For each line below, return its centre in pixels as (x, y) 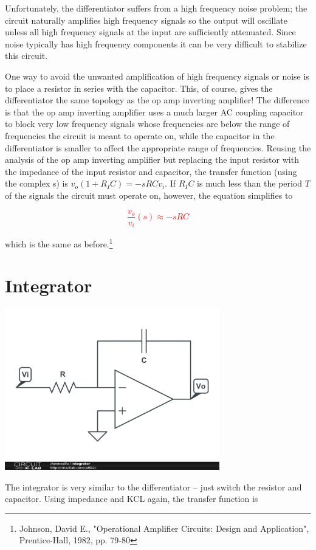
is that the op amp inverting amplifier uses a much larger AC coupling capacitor (154, 112)
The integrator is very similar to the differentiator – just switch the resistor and (153, 486)
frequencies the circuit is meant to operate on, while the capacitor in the (140, 135)
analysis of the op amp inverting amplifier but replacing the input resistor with (152, 160)
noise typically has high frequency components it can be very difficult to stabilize (156, 43)
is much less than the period (249, 183)
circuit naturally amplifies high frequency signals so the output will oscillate (146, 20)
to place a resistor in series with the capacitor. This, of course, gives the (139, 88)
